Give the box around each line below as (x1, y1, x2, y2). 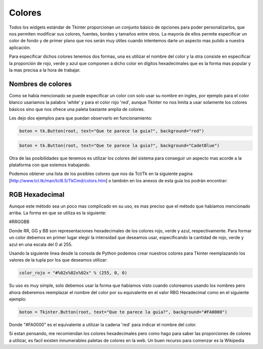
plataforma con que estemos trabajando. (9, 162, 91, 168)
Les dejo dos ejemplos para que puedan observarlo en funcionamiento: (9, 115, 152, 121)
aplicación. (9, 44, 31, 51)
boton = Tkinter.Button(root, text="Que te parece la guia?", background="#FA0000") (19, 309, 227, 315)
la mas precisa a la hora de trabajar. (9, 67, 81, 73)
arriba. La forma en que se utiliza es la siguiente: (9, 209, 107, 216)
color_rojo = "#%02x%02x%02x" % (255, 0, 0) (19, 270, 128, 276)
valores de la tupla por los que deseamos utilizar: (9, 257, 108, 263)
